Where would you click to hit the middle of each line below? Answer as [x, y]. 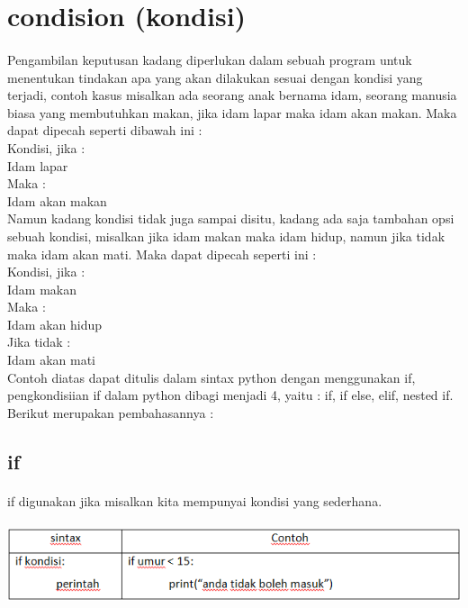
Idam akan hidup [55, 324]
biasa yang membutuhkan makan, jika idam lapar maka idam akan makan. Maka [232, 112]
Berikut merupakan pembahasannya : [111, 412]
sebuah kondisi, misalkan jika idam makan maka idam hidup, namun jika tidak [226, 236]
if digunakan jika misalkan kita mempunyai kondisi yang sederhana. [195, 500]
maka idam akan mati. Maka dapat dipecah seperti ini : [162, 254]
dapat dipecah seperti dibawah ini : [105, 130]
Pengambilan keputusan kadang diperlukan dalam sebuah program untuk [210, 59]
